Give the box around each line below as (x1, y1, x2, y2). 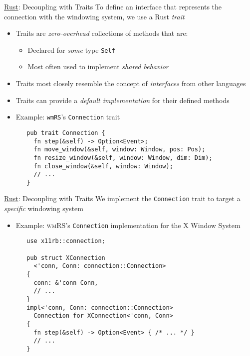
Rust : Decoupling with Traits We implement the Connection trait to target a (4, 193, 241, 204)
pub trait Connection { (26, 129, 105, 136)
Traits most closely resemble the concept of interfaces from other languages (15, 78, 246, 89)
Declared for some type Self (27, 44, 115, 55)
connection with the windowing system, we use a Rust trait (4, 11, 185, 21)
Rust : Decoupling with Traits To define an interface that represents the (4, 1, 222, 11)
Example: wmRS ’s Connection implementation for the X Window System (15, 220, 241, 230)
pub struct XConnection (26, 254, 105, 261)
